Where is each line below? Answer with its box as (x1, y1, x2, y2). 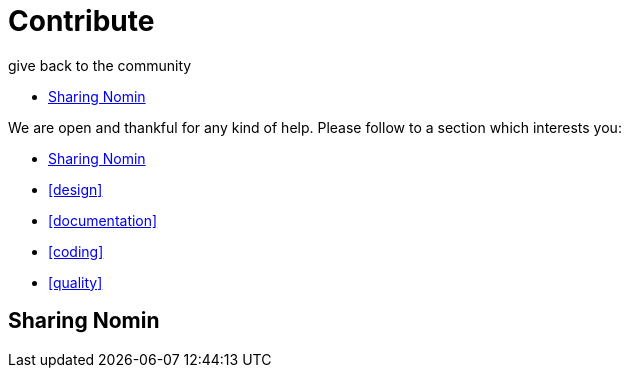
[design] (48, 180, 103, 198)
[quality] (48, 273, 103, 291)
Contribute (8, 4, 155, 38)
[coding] (48, 242, 104, 260)
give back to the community (8, 56, 192, 74)
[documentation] (48, 211, 158, 229)
